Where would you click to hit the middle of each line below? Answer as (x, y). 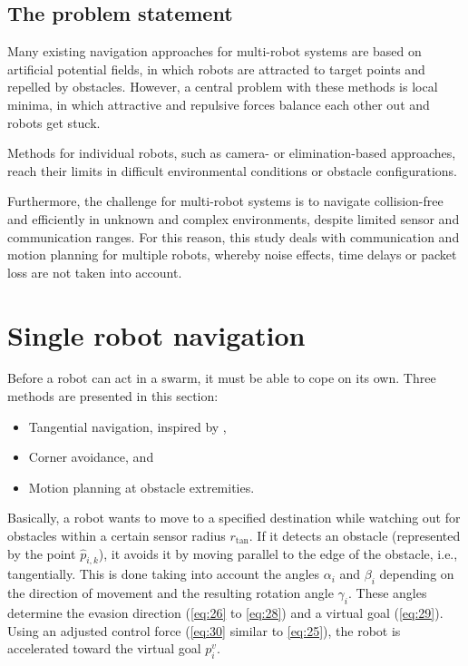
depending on (417, 574)
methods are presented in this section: (113, 396)
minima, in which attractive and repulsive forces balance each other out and (219, 104)
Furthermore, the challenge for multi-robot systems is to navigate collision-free (225, 201)
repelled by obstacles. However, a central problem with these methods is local (223, 87)
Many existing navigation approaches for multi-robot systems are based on (214, 51)
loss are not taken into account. (95, 272)
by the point (42, 553)
